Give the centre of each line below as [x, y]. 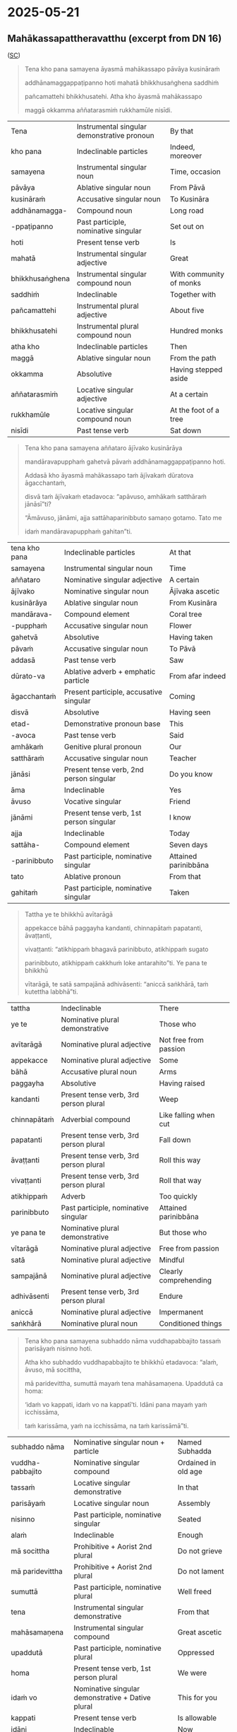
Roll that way [180, 1180]
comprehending [185, 1280]
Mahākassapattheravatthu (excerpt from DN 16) [115, 39]
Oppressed [196, 1653]
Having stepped [196, 370]
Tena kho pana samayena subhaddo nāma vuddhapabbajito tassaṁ [123, 1341]
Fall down [175, 1140]
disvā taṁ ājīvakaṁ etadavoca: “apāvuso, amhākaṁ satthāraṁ [115, 496]
